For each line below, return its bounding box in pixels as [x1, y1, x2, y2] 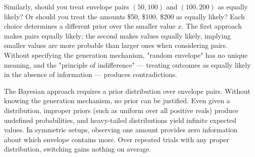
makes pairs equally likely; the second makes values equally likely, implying [4, 30, 231, 40]
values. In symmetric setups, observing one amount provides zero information [4, 124, 238, 135]
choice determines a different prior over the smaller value [4, 21, 176, 31]
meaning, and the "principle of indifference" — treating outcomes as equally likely [4, 59, 251, 70]
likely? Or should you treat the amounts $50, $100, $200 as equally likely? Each [4, 11, 245, 21]
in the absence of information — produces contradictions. [4, 69, 178, 79]
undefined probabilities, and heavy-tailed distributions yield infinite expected [4, 115, 236, 125]
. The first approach [182, 21, 242, 31]
